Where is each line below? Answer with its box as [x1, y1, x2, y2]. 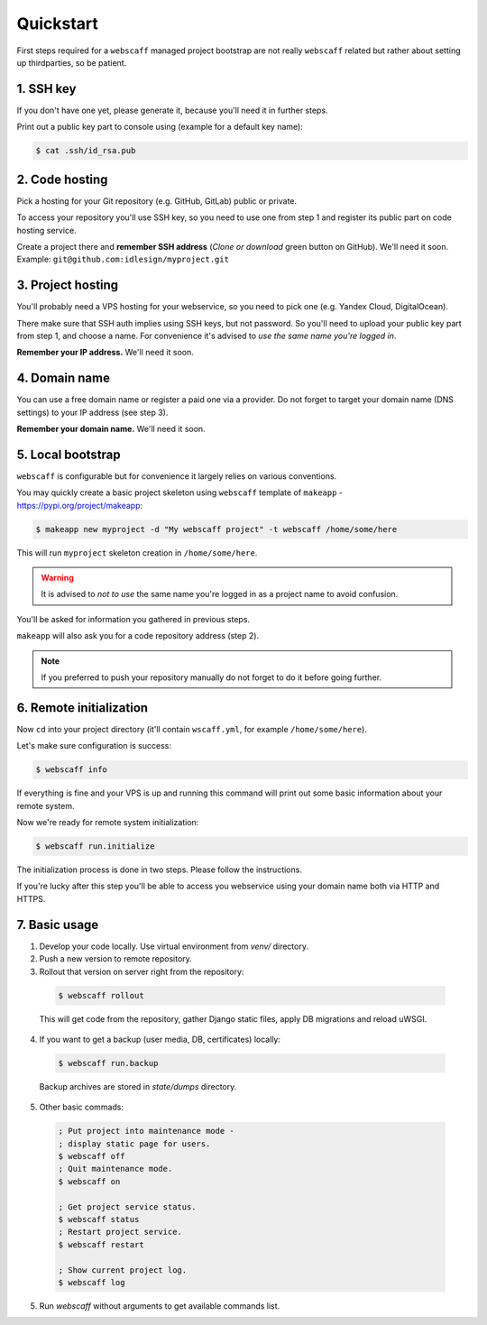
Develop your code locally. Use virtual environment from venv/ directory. [39, 941, 308, 952]
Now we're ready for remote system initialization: [16, 817, 199, 828]
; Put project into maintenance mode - [58, 1126, 234, 1136]
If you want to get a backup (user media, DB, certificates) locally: [39, 1034, 281, 1044]
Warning [41, 573, 74, 584]
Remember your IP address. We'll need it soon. [16, 347, 194, 358]
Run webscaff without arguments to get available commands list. [39, 1300, 280, 1311]
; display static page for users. [58, 1138, 211, 1149]
